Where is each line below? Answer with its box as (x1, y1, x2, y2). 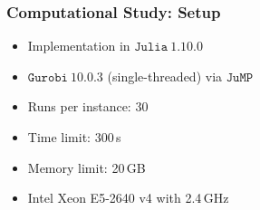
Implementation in (27, 36, 130, 55)
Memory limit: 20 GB (27, 157, 146, 177)
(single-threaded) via (107, 66, 223, 85)
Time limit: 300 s (27, 128, 121, 146)
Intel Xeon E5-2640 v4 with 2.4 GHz (27, 188, 229, 207)
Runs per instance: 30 (27, 97, 149, 116)
